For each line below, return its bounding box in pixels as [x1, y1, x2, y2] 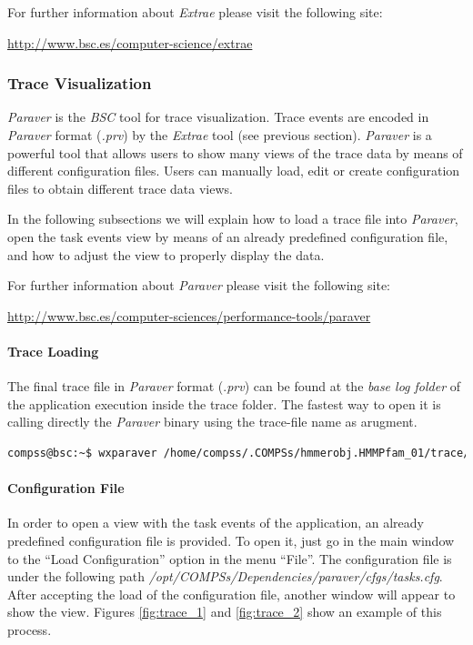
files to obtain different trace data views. [7, 178, 233, 197]
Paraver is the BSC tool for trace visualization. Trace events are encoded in [7, 107, 429, 126]
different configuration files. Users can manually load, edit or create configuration [7, 161, 460, 180]
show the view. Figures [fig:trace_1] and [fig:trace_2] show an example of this [7, 602, 442, 621]
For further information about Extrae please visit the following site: [7, 3, 383, 21]
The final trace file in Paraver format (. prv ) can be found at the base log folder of [7, 377, 461, 396]
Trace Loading [7, 341, 99, 360]
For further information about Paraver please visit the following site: [7, 276, 390, 295]
